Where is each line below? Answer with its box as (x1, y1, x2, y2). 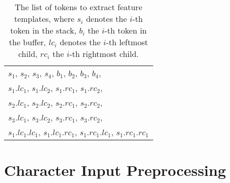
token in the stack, (10, 24, 77, 36)
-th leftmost (106, 36, 148, 48)
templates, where (14, 13, 75, 24)
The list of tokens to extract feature (15, 1, 142, 13)
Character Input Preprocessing (4, 160, 226, 180)
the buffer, (9, 36, 46, 48)
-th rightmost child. (69, 48, 139, 59)
